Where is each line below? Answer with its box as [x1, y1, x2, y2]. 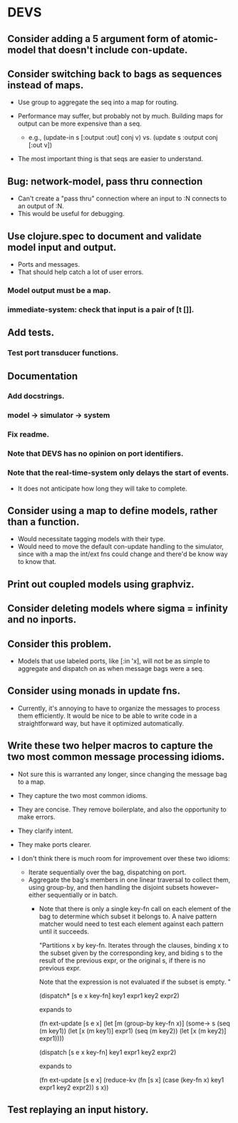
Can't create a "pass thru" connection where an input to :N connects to [17, 194, 227, 203]
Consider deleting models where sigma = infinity [7, 602, 228, 615]
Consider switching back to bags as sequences [7, 68, 222, 80]
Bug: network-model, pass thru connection [7, 175, 203, 188]
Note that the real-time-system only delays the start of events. [7, 468, 229, 478]
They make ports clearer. [17, 840, 91, 848]
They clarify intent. [17, 826, 73, 835]
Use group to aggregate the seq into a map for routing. [17, 98, 179, 107]
